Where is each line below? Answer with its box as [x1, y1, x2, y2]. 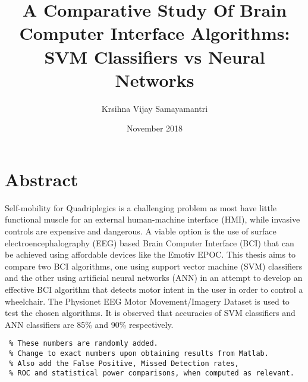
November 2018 [126, 122, 183, 134]
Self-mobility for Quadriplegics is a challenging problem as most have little [5, 201, 276, 214]
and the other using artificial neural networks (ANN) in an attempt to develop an [5, 271, 303, 284]
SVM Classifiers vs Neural [44, 44, 265, 68]
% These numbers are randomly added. [9, 339, 158, 348]
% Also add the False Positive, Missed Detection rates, [9, 359, 239, 368]
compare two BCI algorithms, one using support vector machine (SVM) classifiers [5, 259, 303, 272]
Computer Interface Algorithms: [19, 21, 290, 45]
